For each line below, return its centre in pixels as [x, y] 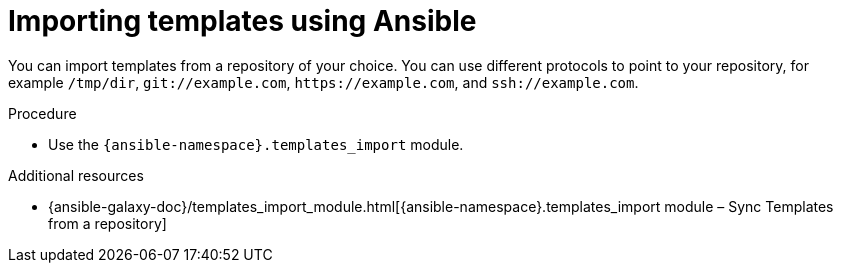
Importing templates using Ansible [242, 21]
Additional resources [76, 175]
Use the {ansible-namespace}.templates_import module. [256, 144]
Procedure [42, 113]
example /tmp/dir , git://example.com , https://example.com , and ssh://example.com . [323, 82]
